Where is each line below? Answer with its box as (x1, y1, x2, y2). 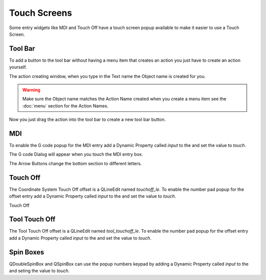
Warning (22, 87, 40, 93)
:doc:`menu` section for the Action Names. (22, 103, 108, 108)
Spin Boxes (9, 248, 44, 256)
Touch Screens (9, 7, 72, 18)
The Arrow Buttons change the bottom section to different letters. (9, 160, 142, 166)
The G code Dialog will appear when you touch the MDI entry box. (9, 151, 143, 157)
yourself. (9, 64, 27, 70)
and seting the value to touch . (9, 268, 70, 274)
